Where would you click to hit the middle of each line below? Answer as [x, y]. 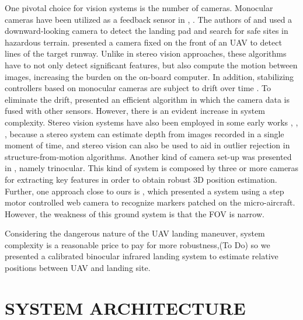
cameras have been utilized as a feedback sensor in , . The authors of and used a [149, 19]
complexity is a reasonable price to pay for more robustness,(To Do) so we [137, 244]
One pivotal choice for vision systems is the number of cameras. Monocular [139, 8]
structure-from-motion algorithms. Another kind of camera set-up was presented [148, 156]
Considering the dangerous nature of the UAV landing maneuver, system [135, 233]
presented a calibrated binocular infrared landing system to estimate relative [142, 256]
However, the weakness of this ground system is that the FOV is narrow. [135, 213]
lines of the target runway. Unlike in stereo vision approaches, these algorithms [146, 53]
